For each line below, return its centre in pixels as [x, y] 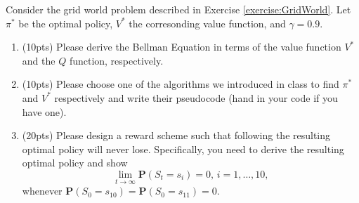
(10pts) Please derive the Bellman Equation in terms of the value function [182, 47]
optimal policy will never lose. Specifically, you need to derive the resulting [183, 149]
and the [39, 60]
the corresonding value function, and [207, 23]
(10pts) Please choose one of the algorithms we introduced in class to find [181, 84]
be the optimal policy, [66, 23]
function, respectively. [116, 60]
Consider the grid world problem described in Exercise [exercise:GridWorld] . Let [178, 9]
